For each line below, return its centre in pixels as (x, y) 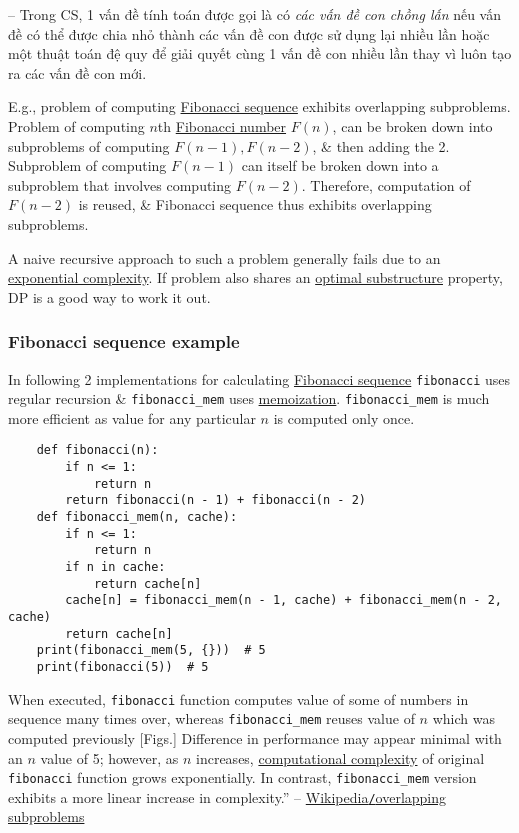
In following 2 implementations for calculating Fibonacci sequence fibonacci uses (259, 378)
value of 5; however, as (109, 757)
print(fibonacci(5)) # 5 (122, 666)
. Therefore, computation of (386, 184)
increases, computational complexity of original (340, 757)
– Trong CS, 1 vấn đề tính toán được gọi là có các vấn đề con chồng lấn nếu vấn (255, 14)
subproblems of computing (89, 145)
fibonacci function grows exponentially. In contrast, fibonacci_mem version (242, 777)
